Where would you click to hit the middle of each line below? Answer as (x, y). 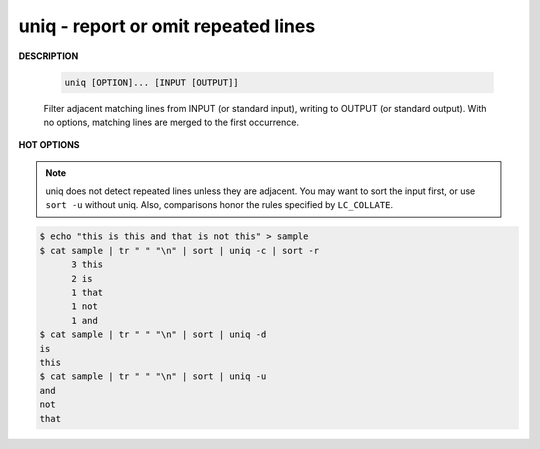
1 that (87, 293)
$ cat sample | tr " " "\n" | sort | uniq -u (153, 376)
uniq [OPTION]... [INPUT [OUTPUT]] (151, 82)
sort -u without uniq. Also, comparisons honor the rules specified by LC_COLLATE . (219, 205)
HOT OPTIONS (49, 145)
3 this (87, 264)
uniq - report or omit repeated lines (167, 26)
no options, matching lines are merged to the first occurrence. (171, 122)
